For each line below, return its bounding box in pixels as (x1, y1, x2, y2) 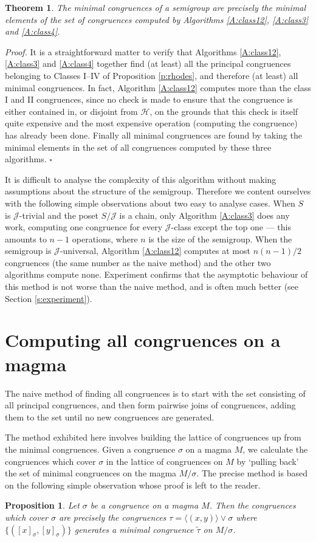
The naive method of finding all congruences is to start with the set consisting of (5, 386, 306, 399)
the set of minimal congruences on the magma (5, 467, 177, 479)
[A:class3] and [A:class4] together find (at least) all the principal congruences (5, 57, 291, 70)
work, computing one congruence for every (5, 221, 163, 233)
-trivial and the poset (19, 208, 98, 221)
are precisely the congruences (59, 510, 167, 523)
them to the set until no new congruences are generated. (5, 410, 215, 423)
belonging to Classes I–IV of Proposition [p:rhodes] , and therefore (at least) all (5, 69, 298, 81)
